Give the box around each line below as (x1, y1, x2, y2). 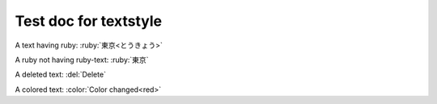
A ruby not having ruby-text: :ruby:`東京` (15, 55, 149, 64)
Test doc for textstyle (15, 12, 162, 30)
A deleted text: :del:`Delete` (15, 69, 107, 80)
